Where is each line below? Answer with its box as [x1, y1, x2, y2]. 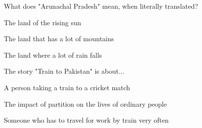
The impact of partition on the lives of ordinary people [4, 98, 167, 109]
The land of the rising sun [4, 17, 81, 27]
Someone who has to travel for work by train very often [4, 115, 169, 125]
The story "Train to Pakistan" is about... [4, 66, 124, 76]
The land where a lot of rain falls [4, 49, 102, 60]
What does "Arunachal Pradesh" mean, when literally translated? [4, 1, 198, 11]
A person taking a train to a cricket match [4, 82, 130, 92]
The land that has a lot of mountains [4, 33, 114, 44]
